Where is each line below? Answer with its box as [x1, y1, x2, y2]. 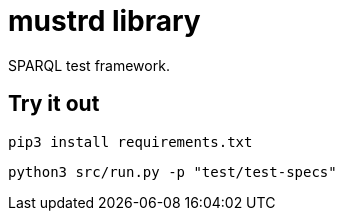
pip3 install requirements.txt [8, 133, 253, 150]
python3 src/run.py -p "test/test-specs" [8, 163, 337, 180]
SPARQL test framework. [8, 56, 170, 74]
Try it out [8, 91, 100, 117]
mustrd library [8, 4, 201, 38]
